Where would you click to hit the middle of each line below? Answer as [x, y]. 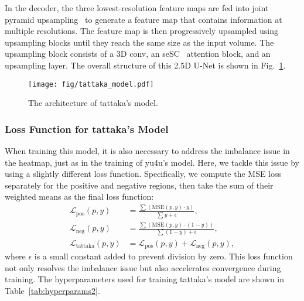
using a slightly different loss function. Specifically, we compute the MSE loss [143, 174]
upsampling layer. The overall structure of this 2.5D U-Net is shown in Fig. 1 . [145, 65]
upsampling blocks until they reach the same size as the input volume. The [139, 42]
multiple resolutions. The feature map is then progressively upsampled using [141, 31]
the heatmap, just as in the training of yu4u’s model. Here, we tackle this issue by [152, 162]
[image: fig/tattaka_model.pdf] [91, 84]
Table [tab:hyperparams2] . [52, 290]
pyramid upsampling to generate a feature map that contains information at [144, 19]
